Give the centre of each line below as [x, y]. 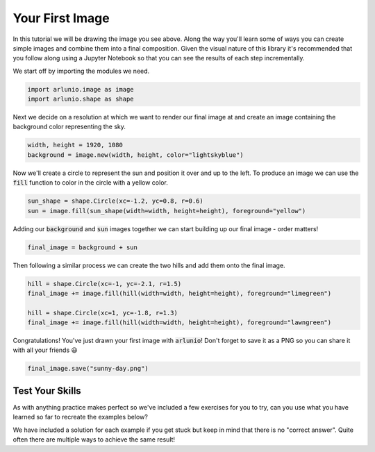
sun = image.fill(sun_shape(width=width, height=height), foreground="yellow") [167, 211]
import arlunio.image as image [81, 89]
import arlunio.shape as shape [81, 99]
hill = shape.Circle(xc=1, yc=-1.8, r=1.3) [103, 313]
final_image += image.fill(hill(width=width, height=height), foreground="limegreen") [180, 293]
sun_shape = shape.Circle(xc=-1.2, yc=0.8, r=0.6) [116, 201]
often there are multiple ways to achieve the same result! [94, 440]
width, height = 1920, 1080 [75, 145]
